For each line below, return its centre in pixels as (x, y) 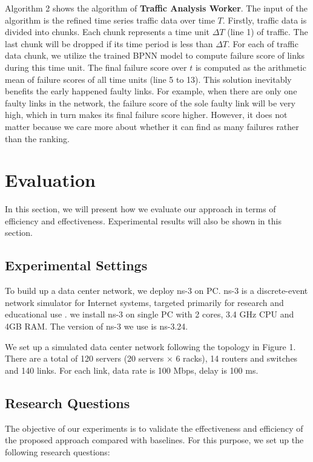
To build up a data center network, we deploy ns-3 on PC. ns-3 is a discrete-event (156, 291)
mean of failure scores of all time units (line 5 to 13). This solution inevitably (148, 79)
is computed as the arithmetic (251, 67)
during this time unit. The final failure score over (96, 67)
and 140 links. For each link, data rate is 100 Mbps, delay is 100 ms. (132, 370)
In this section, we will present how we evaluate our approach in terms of (140, 209)
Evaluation (50, 180)
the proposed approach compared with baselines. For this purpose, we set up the (154, 440)
